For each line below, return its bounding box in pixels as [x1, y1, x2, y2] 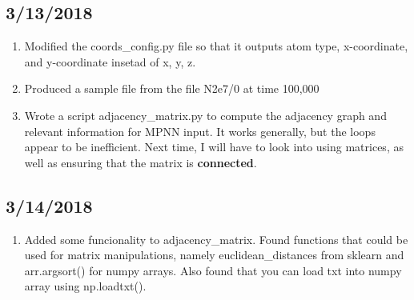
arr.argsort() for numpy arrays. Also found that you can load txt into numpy [24, 262, 402, 278]
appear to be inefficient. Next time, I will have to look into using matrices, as [24, 138, 404, 155]
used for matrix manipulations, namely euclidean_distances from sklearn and [24, 246, 404, 263]
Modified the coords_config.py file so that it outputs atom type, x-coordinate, [24, 38, 408, 54]
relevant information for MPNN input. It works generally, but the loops [24, 122, 376, 139]
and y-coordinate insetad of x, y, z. [24, 53, 196, 70]
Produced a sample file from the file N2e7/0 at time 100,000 [24, 80, 320, 97]
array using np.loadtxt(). [24, 278, 147, 294]
